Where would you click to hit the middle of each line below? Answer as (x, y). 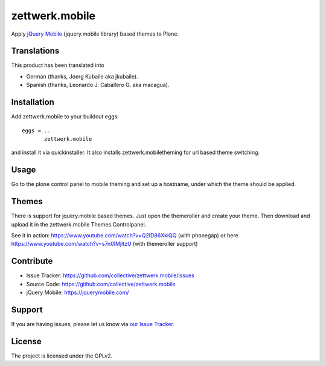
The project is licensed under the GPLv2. (62, 356)
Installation (33, 102)
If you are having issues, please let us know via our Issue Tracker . (93, 324)
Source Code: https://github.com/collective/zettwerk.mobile (101, 284)
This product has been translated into (58, 65)
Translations (35, 51)
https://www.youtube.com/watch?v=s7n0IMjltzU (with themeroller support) (105, 244)
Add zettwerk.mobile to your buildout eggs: (65, 117)
